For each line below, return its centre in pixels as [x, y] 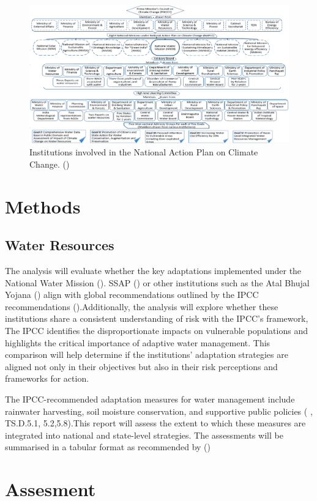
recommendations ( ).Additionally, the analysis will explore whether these [142, 306]
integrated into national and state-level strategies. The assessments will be [144, 435]
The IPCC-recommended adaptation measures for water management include [150, 399]
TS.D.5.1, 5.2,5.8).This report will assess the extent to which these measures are [155, 423]
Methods [43, 206]
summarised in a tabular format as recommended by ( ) [108, 447]
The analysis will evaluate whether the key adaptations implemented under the [153, 271]
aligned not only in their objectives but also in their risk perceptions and [141, 366]
